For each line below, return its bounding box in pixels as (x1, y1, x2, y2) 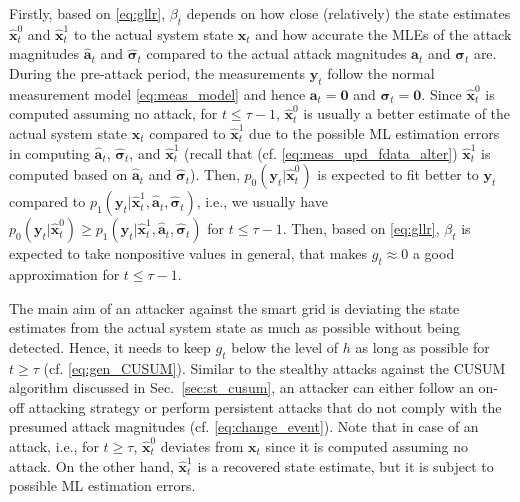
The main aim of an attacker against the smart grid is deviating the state (9, 297, 460, 318)
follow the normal (327, 62, 435, 83)
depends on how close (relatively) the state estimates (186, 3, 511, 23)
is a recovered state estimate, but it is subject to (197, 455, 494, 476)
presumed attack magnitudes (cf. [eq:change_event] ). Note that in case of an (9, 416, 479, 437)
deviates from (160, 435, 244, 456)
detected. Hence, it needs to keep (9, 336, 211, 357)
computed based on (9, 164, 128, 185)
